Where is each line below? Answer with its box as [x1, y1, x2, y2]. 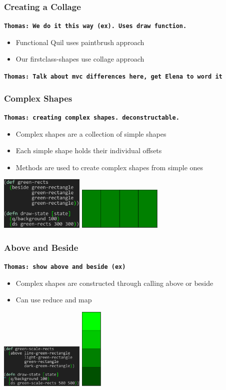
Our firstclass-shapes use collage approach [15, 54, 144, 64]
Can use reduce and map [15, 294, 92, 305]
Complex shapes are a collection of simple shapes [15, 128, 166, 139]
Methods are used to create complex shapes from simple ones [15, 162, 203, 172]
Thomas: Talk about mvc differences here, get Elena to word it [4, 73, 222, 81]
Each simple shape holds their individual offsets [15, 145, 162, 156]
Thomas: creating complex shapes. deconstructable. [4, 114, 179, 121]
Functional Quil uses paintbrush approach [15, 37, 144, 47]
